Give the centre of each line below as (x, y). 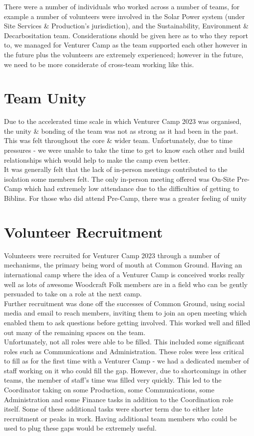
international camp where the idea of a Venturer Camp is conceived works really (124, 274)
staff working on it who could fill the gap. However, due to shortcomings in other (125, 370)
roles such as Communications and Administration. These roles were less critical (124, 351)
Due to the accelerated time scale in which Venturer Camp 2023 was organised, (123, 121)
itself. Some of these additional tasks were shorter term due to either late (114, 409)
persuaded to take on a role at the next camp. (73, 294)
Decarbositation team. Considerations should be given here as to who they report (126, 35)
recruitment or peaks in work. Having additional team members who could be (120, 418)
